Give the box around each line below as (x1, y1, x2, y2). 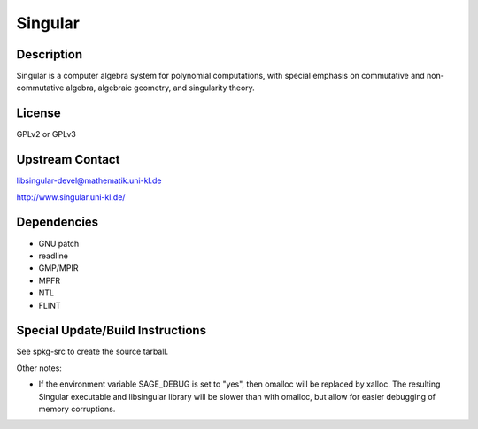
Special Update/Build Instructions (16, 323, 207, 338)
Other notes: (16, 363, 62, 373)
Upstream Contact (16, 152, 120, 167)
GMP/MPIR (38, 263, 79, 273)
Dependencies (16, 215, 99, 230)
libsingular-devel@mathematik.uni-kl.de (16, 175, 162, 186)
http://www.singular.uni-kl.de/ (16, 191, 126, 203)
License (16, 106, 61, 121)
